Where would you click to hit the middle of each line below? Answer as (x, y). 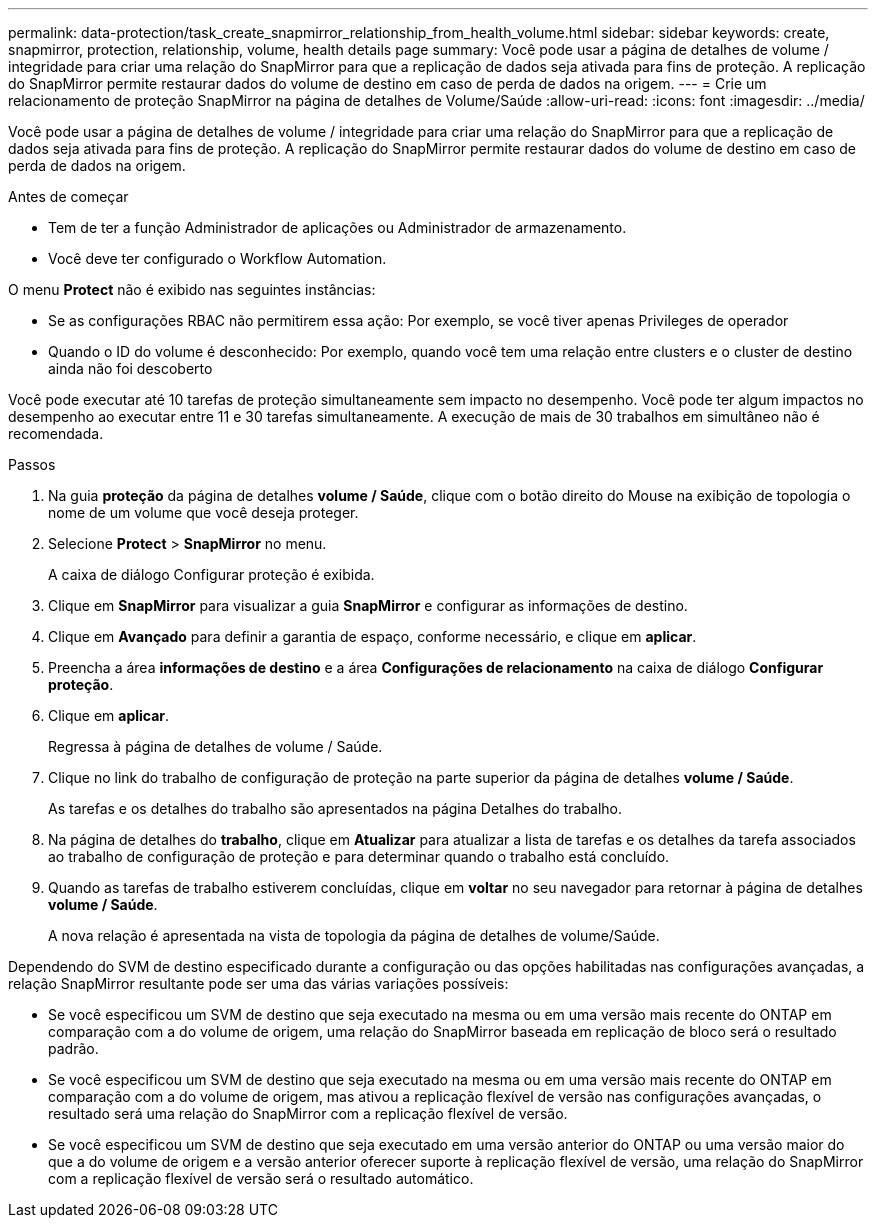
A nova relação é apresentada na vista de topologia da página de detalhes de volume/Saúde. (354, 935)
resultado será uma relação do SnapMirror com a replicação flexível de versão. (308, 1113)
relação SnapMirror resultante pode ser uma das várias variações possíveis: (258, 983)
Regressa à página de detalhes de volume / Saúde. (215, 746)
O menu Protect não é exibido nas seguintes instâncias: (192, 289)
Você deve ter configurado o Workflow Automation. (217, 258)
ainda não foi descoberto (130, 368)
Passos (32, 464)
